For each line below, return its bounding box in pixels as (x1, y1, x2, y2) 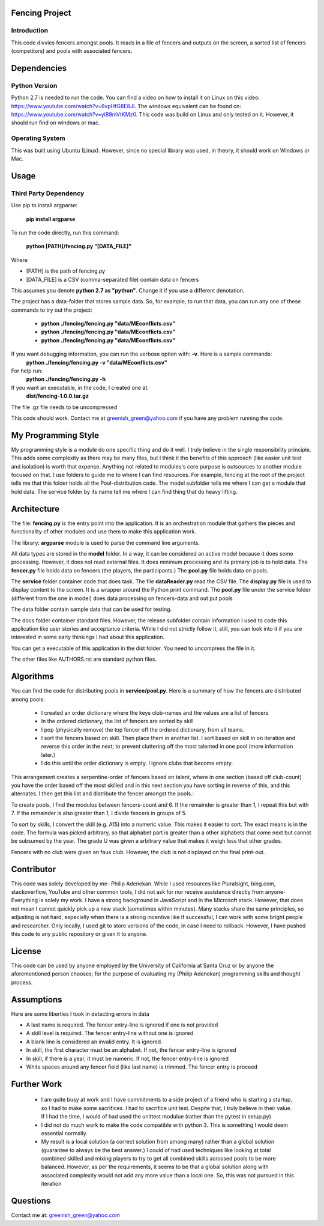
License (11, 946, 41, 956)
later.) (41, 751, 56, 758)
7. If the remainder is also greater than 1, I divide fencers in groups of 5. (11, 810, 187, 817)
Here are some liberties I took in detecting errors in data (11, 1010, 149, 1018)
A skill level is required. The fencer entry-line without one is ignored (26, 1030, 194, 1037)
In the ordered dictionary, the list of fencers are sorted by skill (41, 718, 194, 725)
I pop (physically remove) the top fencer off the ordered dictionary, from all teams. (41, 726, 245, 733)
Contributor (11, 864, 56, 874)
